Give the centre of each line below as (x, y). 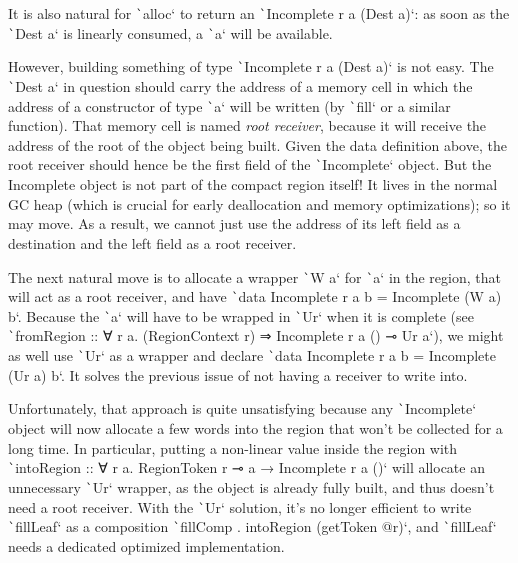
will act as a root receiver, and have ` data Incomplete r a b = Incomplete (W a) (255, 296)
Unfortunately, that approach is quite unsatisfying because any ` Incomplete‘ (242, 408)
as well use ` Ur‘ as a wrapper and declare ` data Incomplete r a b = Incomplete (252, 355)
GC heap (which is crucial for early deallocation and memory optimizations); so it (259, 203)
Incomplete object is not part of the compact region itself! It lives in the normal (253, 184)
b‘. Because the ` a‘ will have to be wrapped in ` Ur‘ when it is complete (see (241, 315)
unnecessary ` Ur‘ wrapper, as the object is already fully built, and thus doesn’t (251, 486)
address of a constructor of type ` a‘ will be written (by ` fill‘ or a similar (229, 105)
